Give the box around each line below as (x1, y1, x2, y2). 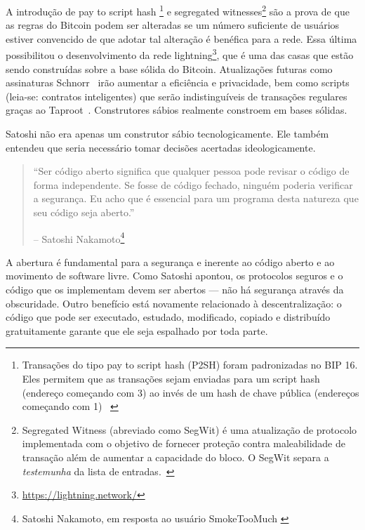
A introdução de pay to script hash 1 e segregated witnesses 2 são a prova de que (6, 2, 350, 18)
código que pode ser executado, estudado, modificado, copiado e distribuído (6, 310, 331, 324)
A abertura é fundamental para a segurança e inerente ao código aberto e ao (6, 254, 335, 269)
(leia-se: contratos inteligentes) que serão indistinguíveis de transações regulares (6, 88, 347, 103)
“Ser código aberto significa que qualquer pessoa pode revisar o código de (33, 164, 350, 178)
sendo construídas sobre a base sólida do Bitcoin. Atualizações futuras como (6, 61, 333, 76)
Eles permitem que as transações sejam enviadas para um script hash (22, 371, 320, 386)
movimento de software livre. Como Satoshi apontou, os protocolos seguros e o (6, 268, 343, 283)
